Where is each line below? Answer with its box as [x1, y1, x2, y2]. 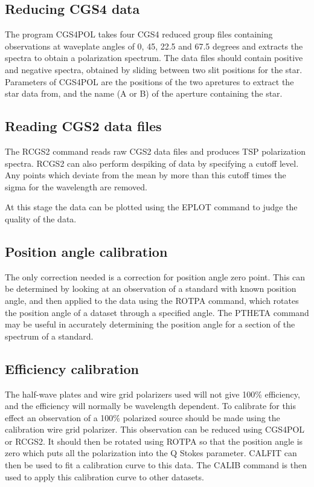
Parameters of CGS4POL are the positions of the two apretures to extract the [5, 75, 294, 88]
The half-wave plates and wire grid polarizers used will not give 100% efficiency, [5, 387, 300, 400]
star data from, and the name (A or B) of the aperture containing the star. [5, 87, 283, 100]
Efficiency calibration [5, 359, 139, 378]
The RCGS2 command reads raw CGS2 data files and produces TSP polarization [5, 144, 306, 157]
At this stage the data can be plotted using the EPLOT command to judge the [5, 201, 298, 213]
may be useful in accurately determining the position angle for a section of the [5, 318, 295, 331]
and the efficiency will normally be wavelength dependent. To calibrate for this [5, 399, 296, 412]
